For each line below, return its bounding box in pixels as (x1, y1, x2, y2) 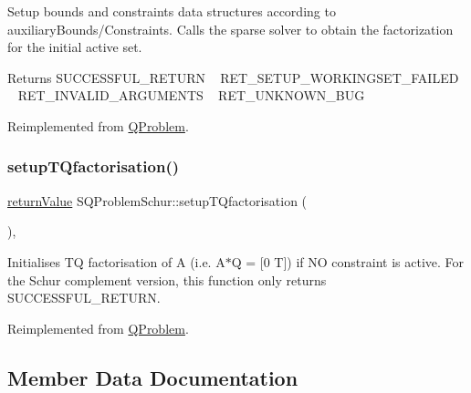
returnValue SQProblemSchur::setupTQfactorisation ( (7, 191, 308, 210)
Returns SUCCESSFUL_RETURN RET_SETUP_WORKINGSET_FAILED (7, 67, 459, 87)
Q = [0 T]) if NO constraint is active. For (231, 252, 465, 271)
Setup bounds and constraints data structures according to (7, 2, 336, 20)
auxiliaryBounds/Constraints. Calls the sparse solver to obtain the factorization (7, 19, 454, 38)
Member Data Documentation (7, 363, 298, 391)
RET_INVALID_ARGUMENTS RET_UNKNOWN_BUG (17, 86, 365, 105)
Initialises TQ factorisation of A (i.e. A (7, 252, 225, 271)
